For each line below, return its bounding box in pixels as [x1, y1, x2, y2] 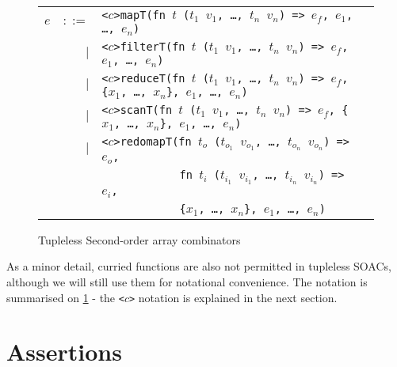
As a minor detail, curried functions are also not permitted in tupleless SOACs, [6, 258, 391, 274]
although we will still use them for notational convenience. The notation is [6, 273, 368, 289]
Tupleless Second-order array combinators [38, 231, 241, 248]
